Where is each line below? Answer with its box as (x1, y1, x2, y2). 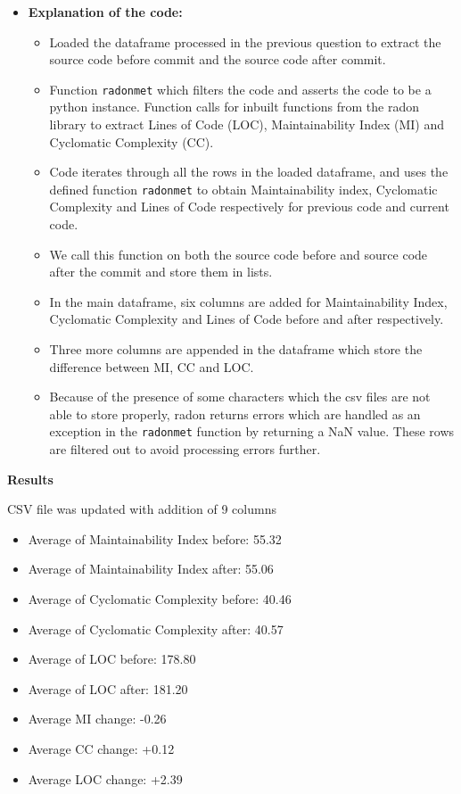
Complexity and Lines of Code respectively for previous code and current (49, 197, 449, 216)
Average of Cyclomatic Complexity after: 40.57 (28, 619, 284, 638)
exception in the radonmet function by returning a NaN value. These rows (49, 422, 455, 441)
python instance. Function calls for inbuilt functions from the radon (49, 97, 419, 116)
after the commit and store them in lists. (49, 262, 273, 281)
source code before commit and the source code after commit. (49, 50, 386, 69)
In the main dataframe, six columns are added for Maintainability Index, (49, 292, 448, 310)
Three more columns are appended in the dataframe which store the (49, 340, 423, 359)
